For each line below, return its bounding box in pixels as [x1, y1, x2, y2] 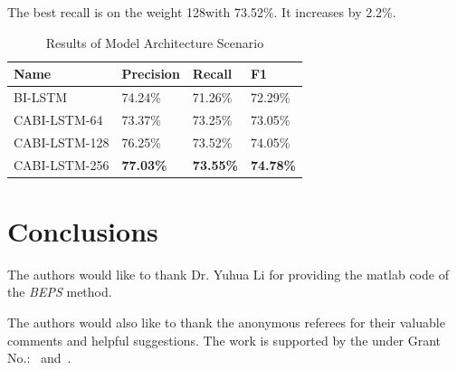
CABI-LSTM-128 [14, 132, 109, 151]
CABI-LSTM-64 [14, 109, 103, 128]
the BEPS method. [7, 282, 112, 301]
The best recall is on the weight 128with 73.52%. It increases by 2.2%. [7, 3, 396, 21]
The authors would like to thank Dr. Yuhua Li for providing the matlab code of [7, 264, 449, 283]
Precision [121, 64, 180, 83]
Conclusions [7, 212, 158, 249]
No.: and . [7, 348, 71, 367]
